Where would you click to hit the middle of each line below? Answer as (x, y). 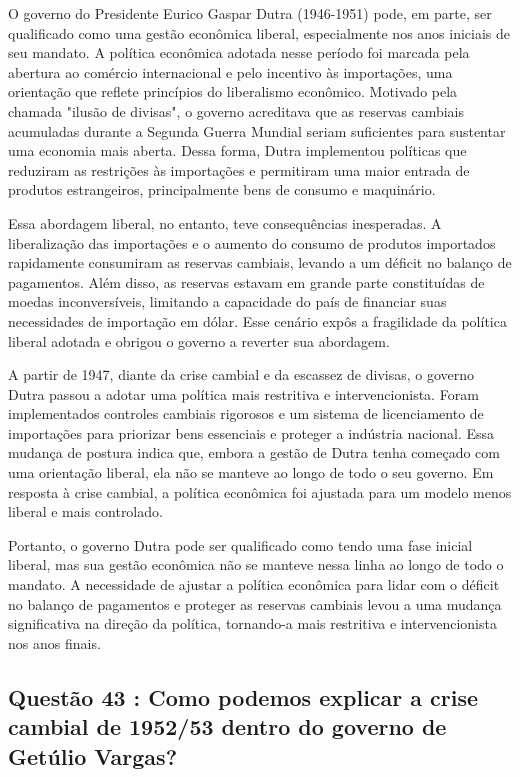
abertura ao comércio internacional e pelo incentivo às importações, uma (230, 71)
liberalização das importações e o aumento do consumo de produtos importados (252, 242)
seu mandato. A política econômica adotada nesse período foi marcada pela (239, 52)
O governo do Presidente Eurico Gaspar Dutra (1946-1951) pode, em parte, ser (250, 13)
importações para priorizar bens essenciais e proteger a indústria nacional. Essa (251, 432)
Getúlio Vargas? (93, 755)
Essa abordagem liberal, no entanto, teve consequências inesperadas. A (225, 222)
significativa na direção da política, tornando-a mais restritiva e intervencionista (252, 623)
